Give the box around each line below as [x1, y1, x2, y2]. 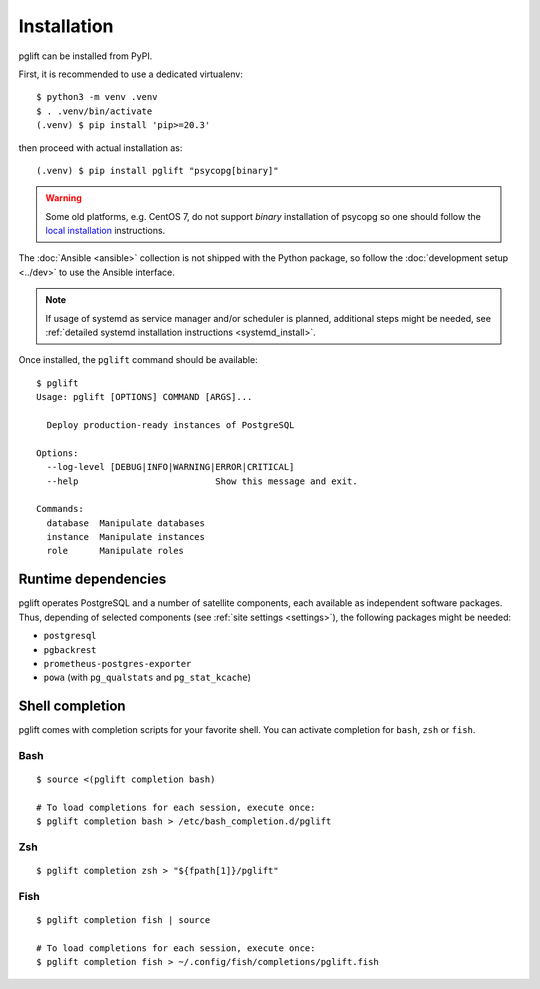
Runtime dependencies [18, 571, 167, 588]
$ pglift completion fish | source [36, 915, 211, 926]
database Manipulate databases [46, 517, 205, 529]
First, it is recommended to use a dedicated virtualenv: [18, 68, 244, 80]
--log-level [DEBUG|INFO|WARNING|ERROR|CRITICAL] [46, 461, 295, 473]
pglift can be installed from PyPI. [18, 50, 153, 62]
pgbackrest [43, 644, 97, 655]
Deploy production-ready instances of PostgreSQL [46, 419, 295, 430]
